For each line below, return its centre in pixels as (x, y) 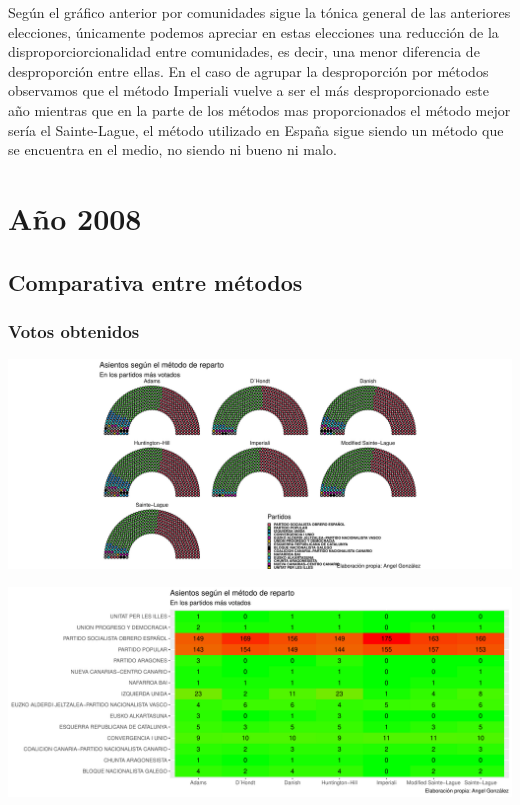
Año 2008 (75, 217)
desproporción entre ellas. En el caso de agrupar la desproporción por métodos (248, 70)
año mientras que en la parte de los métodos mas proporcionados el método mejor (259, 109)
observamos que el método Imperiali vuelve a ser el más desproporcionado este (248, 90)
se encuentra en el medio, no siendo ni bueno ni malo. (172, 149)
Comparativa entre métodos (155, 281)
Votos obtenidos (74, 330)
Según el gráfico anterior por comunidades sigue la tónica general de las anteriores (259, 12)
